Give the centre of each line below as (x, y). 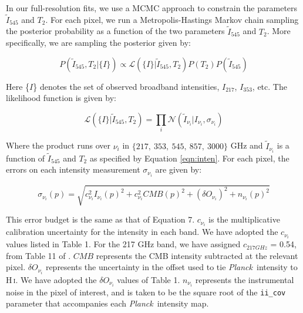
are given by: (179, 169)
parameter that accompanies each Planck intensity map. (107, 303)
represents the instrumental (245, 279)
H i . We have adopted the (51, 279)
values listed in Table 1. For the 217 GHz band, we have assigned (123, 244)
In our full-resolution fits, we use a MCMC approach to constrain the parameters (152, 8)
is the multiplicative (244, 219)
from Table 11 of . (38, 255)
